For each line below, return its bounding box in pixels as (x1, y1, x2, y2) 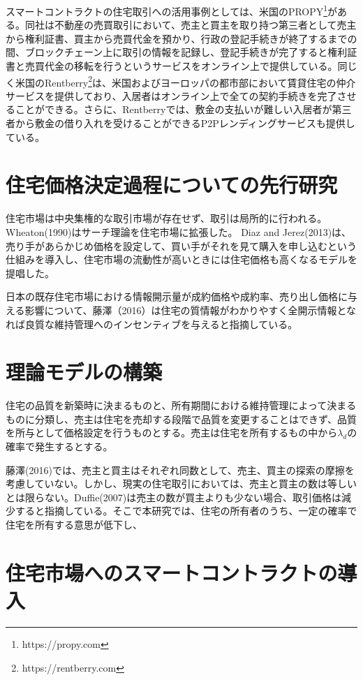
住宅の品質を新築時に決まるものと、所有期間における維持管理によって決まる (6, 398, 357, 413)
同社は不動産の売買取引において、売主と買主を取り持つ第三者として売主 (24, 17, 357, 32)
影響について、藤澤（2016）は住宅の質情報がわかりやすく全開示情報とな (24, 302, 357, 317)
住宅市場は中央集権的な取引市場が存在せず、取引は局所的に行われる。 (6, 211, 327, 226)
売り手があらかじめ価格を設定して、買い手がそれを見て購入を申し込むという (6, 238, 357, 253)
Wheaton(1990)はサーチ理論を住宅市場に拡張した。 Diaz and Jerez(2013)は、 (6, 224, 352, 239)
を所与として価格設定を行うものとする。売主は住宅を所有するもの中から (6, 425, 338, 440)
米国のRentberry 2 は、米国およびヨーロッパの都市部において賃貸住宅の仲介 (15, 73, 356, 89)
